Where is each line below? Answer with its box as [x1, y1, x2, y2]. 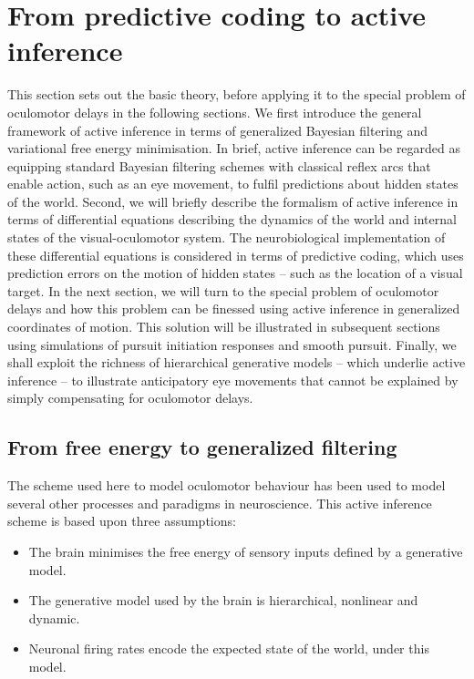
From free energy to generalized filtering [7, 433, 397, 461]
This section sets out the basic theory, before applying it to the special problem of [7, 85, 466, 104]
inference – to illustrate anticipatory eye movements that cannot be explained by [7, 370, 459, 389]
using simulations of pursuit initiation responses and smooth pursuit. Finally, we [7, 334, 457, 354]
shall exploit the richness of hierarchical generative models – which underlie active [7, 353, 466, 372]
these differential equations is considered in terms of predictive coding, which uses [7, 245, 464, 264]
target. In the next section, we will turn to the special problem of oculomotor [7, 281, 439, 300]
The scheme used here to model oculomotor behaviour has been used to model [7, 476, 446, 495]
